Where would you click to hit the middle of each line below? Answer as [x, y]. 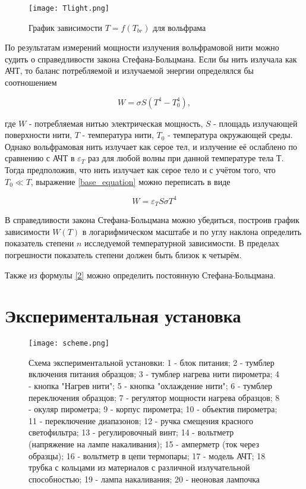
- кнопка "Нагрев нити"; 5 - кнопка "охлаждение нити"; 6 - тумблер [150, 386]
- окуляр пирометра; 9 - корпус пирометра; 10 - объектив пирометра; [153, 409]
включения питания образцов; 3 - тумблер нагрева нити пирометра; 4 [154, 374]
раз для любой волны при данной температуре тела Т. [186, 158]
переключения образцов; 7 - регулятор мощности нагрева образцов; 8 [154, 397]
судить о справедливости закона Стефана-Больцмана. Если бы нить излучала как [151, 59]
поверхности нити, [39, 135]
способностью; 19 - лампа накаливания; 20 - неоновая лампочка [144, 479]
